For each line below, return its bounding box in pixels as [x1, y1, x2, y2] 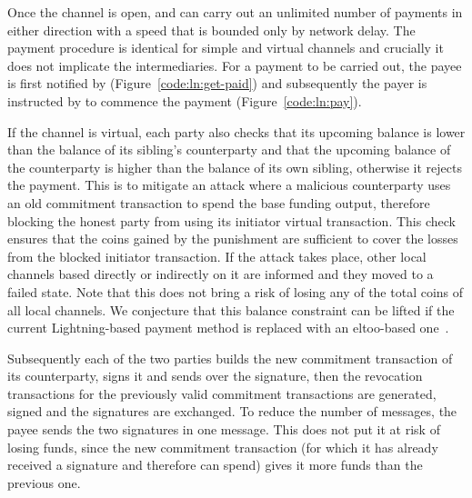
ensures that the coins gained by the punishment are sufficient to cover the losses [7, 229, 458, 248]
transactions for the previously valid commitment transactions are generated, [7, 383, 437, 403]
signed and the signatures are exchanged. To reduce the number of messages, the [7, 402, 457, 421]
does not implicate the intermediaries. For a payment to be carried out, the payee [7, 55, 462, 75]
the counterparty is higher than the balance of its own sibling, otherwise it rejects [7, 157, 462, 176]
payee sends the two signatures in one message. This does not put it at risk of [7, 420, 440, 439]
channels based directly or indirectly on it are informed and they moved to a [7, 264, 434, 284]
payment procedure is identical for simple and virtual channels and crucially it [7, 38, 444, 57]
